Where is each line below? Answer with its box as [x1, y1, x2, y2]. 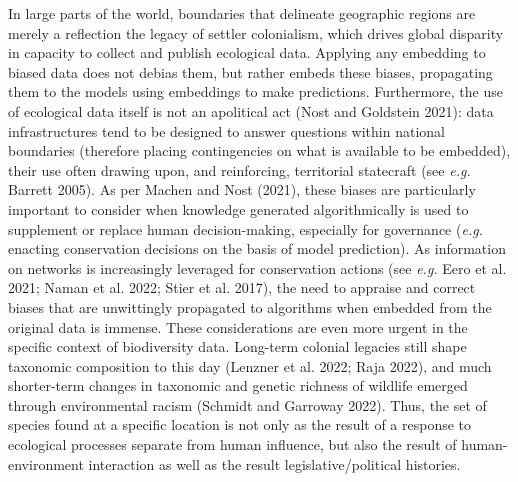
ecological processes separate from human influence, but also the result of [8, 434, 457, 455]
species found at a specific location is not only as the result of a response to [8, 414, 472, 435]
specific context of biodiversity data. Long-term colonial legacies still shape [8, 336, 467, 357]
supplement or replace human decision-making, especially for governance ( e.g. [8, 218, 483, 239]
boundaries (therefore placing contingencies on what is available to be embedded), [8, 140, 511, 161]
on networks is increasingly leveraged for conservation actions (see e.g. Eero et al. [8, 257, 507, 278]
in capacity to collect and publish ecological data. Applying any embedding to [8, 42, 486, 63]
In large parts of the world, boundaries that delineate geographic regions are [8, 3, 476, 23]
